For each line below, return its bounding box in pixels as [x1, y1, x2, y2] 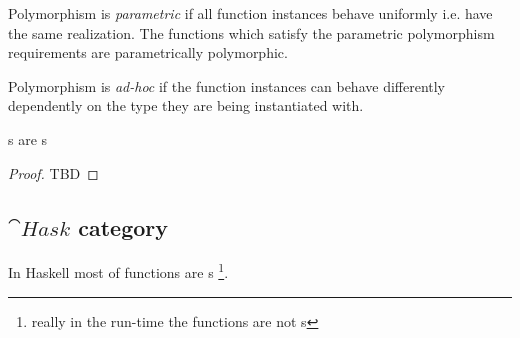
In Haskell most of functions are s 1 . [8, 259, 229, 283]
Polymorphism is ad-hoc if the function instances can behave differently [8, 75, 446, 96]
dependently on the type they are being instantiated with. [8, 95, 364, 116]
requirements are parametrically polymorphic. [8, 42, 288, 63]
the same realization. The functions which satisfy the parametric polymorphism [8, 22, 495, 43]
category [78, 211, 168, 242]
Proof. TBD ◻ [8, 162, 99, 183]
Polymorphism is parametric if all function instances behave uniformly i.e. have [8, 3, 493, 23]
